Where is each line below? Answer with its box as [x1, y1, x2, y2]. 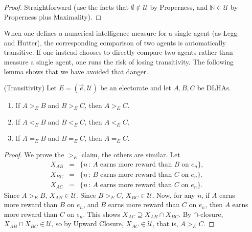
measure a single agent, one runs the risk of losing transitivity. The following [4, 56, 234, 66]
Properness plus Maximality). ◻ [4, 11, 102, 21]
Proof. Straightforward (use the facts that [4, 2, 129, 12]
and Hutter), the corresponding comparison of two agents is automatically [4, 37, 226, 47]
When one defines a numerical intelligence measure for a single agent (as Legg [4, 28, 237, 38]
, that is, [152, 218, 178, 229]
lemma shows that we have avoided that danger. [4, 66, 148, 76]
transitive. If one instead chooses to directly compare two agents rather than [4, 47, 233, 57]
